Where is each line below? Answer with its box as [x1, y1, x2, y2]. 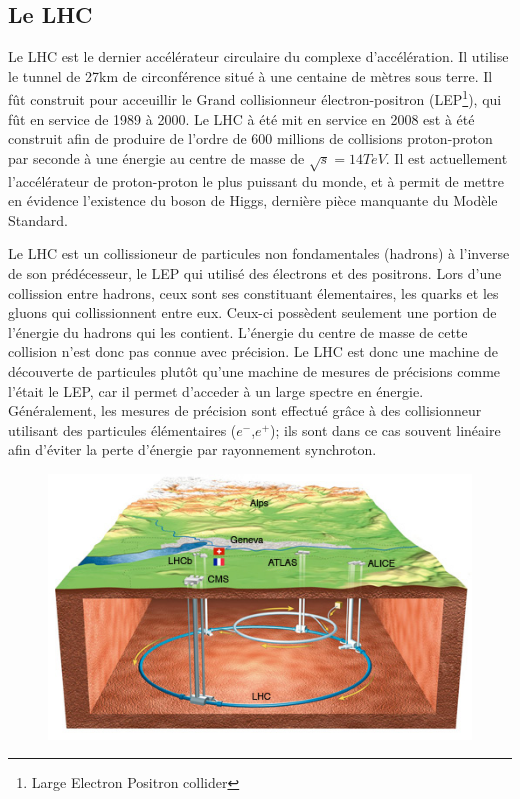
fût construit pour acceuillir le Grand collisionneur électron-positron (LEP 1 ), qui [8, 86, 502, 110]
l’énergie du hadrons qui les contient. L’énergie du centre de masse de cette [8, 321, 468, 342]
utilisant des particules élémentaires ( [8, 419, 237, 440]
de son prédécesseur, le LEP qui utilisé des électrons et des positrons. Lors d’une [8, 262, 502, 283]
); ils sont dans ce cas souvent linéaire [270, 419, 501, 440]
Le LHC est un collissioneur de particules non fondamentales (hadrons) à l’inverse [8, 243, 510, 264]
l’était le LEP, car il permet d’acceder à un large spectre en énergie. [8, 380, 424, 401]
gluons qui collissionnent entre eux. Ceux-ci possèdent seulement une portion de [8, 302, 497, 323]
